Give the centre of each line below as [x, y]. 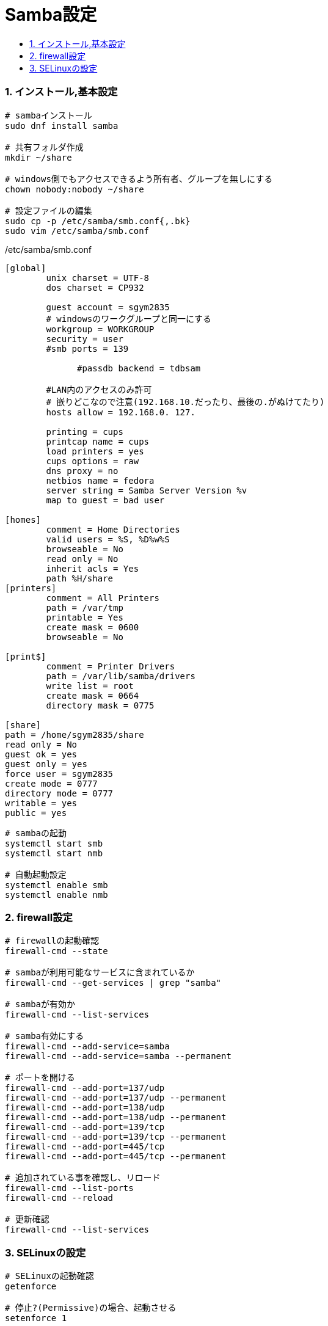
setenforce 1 [36, 1318]
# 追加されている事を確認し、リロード [83, 1178]
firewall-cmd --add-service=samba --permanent [118, 1056]
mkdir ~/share [38, 157]
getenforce [31, 1286]
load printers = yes [95, 451]
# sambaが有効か [40, 1004]
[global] [26, 268]
